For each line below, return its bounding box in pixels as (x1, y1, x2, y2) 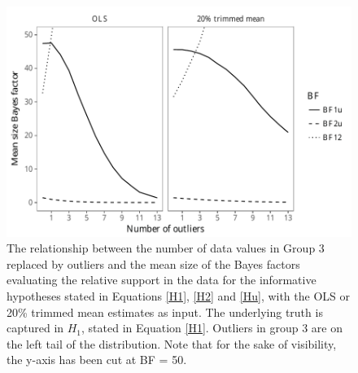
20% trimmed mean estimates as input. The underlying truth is (7, 303, 323, 320)
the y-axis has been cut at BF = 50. (7, 351, 187, 368)
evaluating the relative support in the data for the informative (7, 271, 317, 288)
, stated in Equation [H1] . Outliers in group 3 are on (81, 319, 343, 336)
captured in (7, 319, 64, 336)
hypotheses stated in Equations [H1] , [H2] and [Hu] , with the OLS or (7, 287, 351, 305)
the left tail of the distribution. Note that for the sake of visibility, (7, 335, 337, 352)
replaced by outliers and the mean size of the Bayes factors (7, 255, 300, 272)
